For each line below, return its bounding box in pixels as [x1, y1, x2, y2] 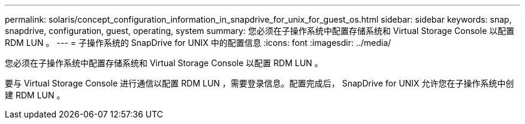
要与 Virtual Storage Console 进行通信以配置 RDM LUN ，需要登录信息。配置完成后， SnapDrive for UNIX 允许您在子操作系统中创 [5, 78, 514, 88]
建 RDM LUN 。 [5, 90, 65, 100]
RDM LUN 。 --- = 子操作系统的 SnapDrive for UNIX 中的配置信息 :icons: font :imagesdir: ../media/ [5, 38, 391, 48]
